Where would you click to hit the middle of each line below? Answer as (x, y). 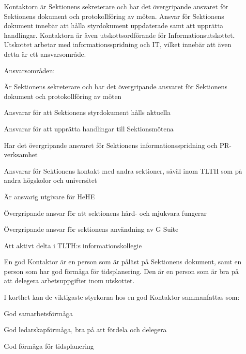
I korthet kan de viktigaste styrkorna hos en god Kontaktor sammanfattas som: (122, 297)
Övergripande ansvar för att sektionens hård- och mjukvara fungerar (105, 213)
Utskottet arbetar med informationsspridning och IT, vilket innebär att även (118, 44)
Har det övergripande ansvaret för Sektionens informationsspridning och (111, 145)
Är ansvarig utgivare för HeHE (49, 196)
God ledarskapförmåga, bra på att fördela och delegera (85, 330)
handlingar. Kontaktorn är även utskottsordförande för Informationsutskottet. (119, 35)
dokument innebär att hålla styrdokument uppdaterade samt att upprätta (114, 25)
